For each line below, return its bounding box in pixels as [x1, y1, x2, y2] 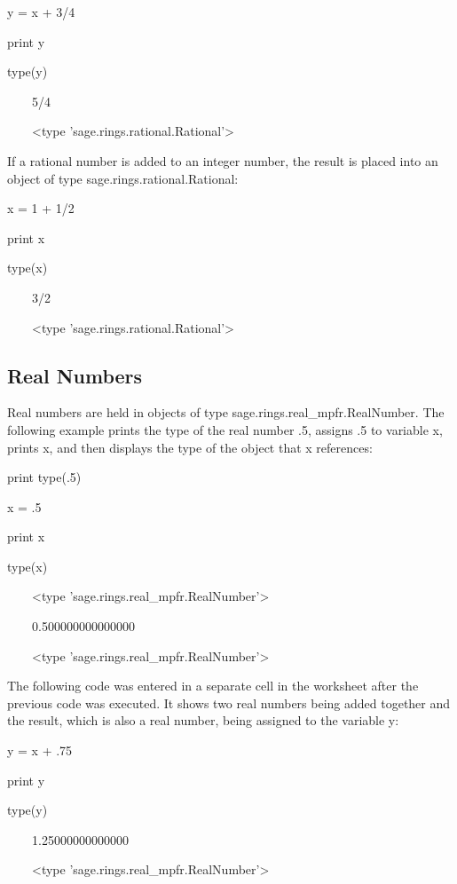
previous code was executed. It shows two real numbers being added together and [7, 693, 451, 712]
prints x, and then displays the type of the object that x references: [7, 438, 373, 456]
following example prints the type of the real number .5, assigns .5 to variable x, [7, 420, 443, 438]
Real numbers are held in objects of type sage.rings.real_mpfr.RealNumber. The [7, 403, 445, 422]
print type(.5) [7, 468, 82, 486]
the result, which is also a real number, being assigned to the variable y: [7, 711, 399, 730]
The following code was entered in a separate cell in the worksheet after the [7, 676, 419, 695]
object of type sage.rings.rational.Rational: [7, 169, 239, 187]
